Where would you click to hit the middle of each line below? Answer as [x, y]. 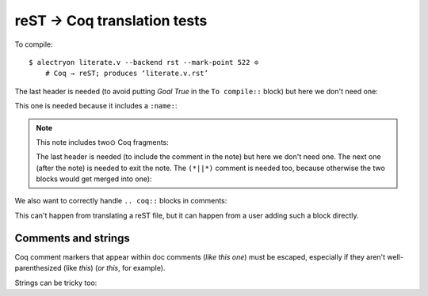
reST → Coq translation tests [111, 21]
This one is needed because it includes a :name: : [96, 106]
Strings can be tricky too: [56, 283]
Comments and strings [72, 238]
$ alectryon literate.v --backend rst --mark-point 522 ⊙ [144, 62]
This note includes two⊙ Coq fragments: [103, 142]
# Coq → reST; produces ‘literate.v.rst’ [127, 74]
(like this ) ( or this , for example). [115, 268]
